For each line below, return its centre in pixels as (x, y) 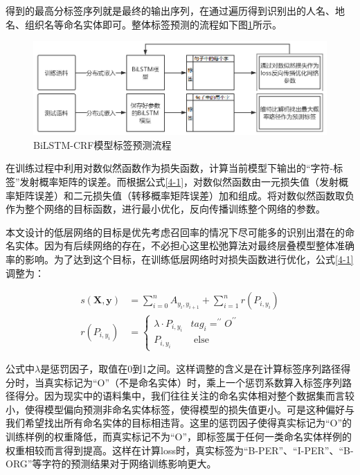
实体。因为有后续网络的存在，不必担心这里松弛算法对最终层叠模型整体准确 (184, 245)
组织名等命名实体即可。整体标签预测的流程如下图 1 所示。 (153, 24)
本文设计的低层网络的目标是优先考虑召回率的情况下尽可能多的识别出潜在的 (175, 232)
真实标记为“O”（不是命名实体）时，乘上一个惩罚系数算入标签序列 (193, 382)
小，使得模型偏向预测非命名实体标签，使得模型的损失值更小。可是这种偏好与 (180, 409)
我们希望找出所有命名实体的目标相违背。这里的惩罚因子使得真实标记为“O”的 (179, 423)
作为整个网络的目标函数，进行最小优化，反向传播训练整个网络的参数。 (165, 209)
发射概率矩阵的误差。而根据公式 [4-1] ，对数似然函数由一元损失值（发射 (179, 181)
